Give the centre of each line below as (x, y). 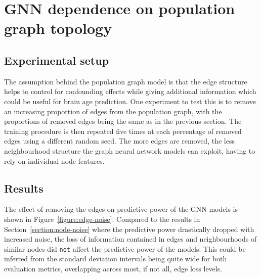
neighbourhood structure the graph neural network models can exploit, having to (130, 150)
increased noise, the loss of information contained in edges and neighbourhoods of (130, 239)
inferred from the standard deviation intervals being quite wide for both (116, 259)
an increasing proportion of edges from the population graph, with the (113, 111)
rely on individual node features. (54, 160)
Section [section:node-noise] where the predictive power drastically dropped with (129, 229)
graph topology (58, 28)
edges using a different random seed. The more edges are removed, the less (119, 141)
